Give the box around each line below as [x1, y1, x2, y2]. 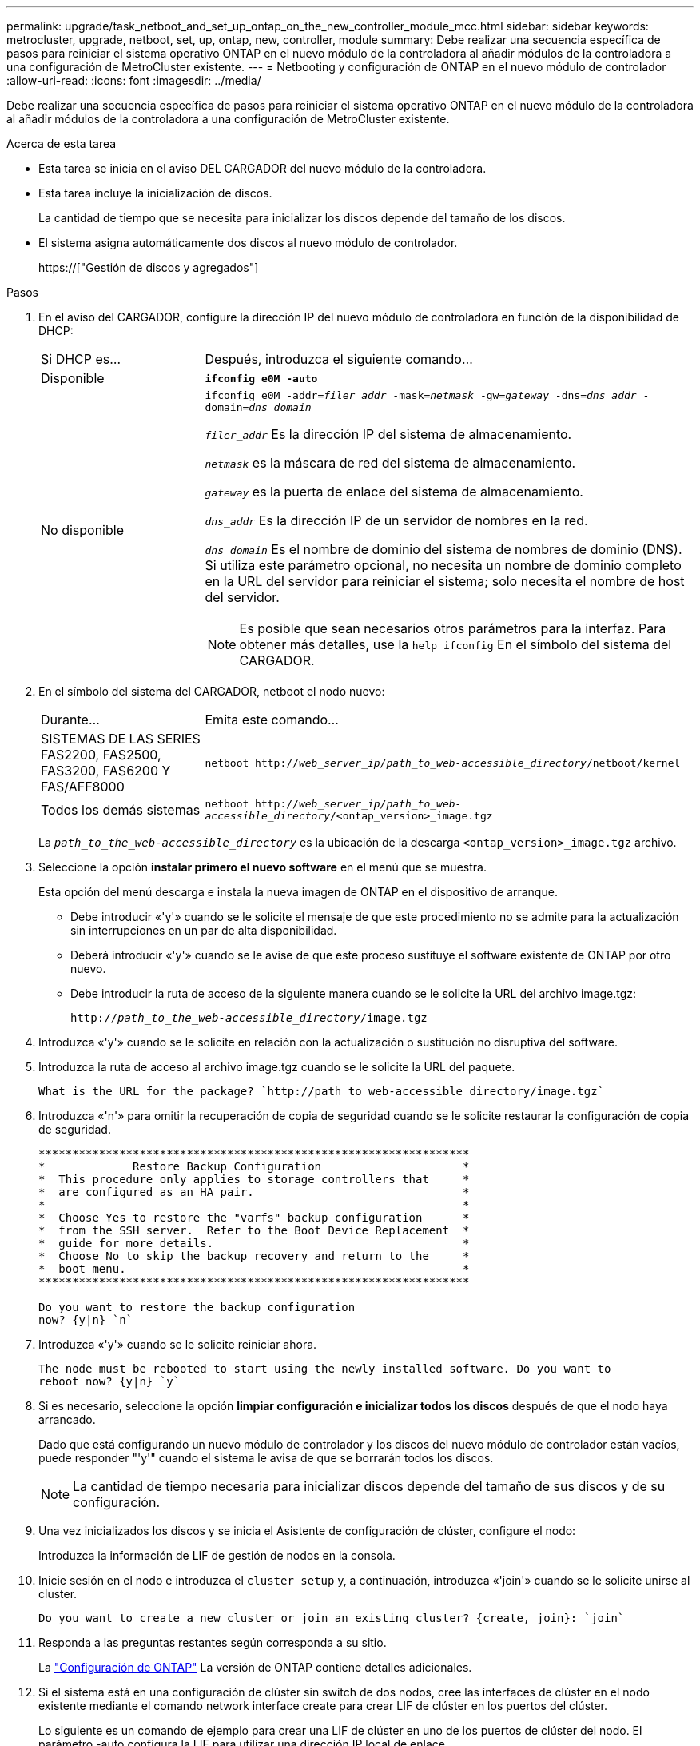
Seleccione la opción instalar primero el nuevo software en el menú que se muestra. [38, 860, 487, 874]
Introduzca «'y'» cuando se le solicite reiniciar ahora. [38, 1337, 317, 1351]
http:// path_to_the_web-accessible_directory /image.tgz [70, 1011, 428, 1024]
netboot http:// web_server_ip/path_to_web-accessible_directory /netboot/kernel [205, 756, 681, 769]
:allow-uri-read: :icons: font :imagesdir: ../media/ [6, 74, 261, 87]
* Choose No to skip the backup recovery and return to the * [38, 1250, 470, 1262]
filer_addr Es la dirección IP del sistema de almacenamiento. [205, 426, 572, 442]
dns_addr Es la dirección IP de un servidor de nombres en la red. [205, 512, 588, 528]
